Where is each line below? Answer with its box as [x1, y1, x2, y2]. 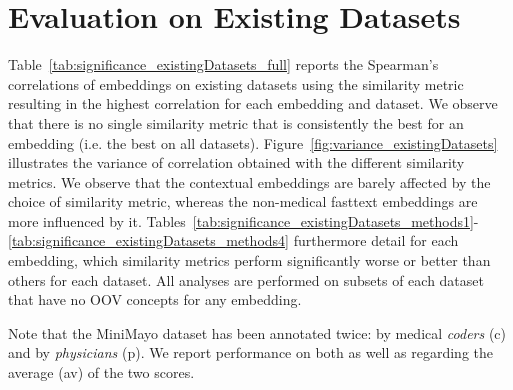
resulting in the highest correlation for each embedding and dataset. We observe [8, 93, 498, 114]
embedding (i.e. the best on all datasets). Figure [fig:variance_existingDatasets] [8, 132, 498, 153]
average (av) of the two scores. [8, 362, 195, 383]
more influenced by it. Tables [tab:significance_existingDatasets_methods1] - [8, 210, 479, 231]
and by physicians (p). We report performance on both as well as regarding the [8, 342, 493, 363]
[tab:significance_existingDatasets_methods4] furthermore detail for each [8, 230, 459, 251]
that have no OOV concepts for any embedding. [8, 289, 302, 310]
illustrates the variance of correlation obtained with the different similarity [8, 152, 465, 173]
